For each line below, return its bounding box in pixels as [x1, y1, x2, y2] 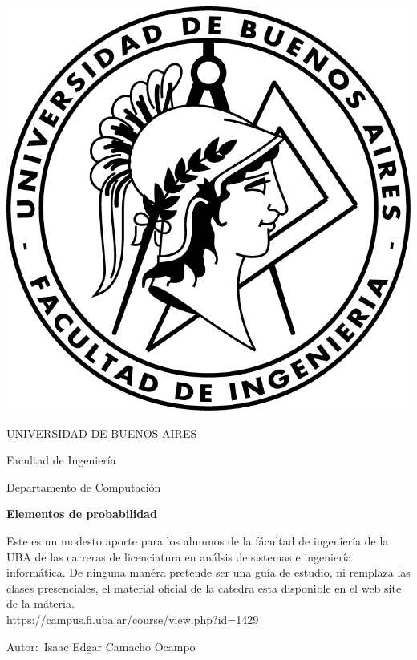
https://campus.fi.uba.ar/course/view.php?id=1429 [6, 610, 259, 627]
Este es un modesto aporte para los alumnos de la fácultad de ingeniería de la [6, 532, 389, 549]
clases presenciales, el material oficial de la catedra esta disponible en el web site [6, 579, 402, 596]
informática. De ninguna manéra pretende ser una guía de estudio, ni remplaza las [6, 564, 411, 581]
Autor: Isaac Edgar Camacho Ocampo [6, 638, 196, 654]
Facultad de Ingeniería [6, 451, 116, 468]
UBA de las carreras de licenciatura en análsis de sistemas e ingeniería [6, 548, 352, 565]
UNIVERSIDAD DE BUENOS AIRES [6, 424, 197, 441]
